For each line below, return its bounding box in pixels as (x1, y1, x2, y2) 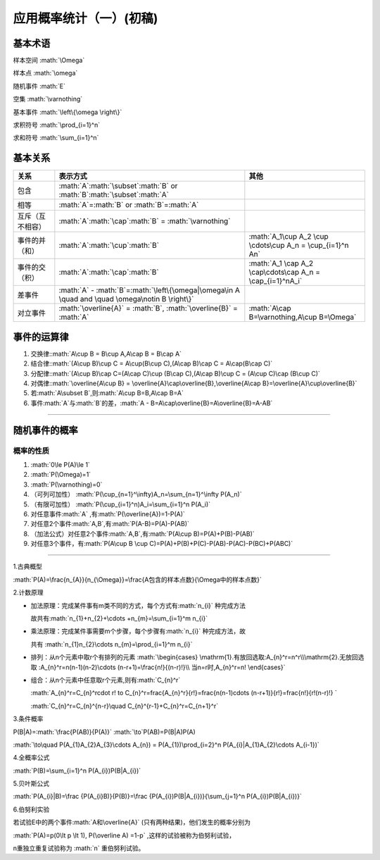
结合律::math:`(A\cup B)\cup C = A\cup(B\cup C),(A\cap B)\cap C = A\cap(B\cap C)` (30, 359, 273, 368)
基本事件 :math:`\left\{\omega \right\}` (13, 108, 122, 116)
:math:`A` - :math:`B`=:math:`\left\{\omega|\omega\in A (58, 285, 241, 295)
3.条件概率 (13, 715, 44, 723)
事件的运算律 (13, 331, 69, 343)
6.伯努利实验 (13, 805, 50, 814)
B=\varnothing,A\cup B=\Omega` (248, 312, 357, 322)
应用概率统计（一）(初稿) (13, 11, 158, 26)
